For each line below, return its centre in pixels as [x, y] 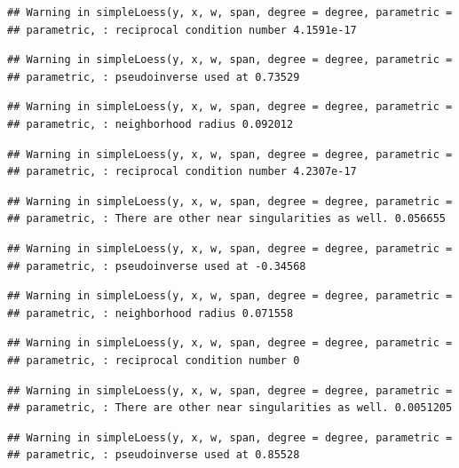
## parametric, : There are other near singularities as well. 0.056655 [226, 219]
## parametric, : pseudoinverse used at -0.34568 [157, 266]
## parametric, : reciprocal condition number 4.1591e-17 [182, 30]
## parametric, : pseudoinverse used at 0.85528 [154, 455]
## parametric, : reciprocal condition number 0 [154, 360]
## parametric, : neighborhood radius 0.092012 [150, 124]
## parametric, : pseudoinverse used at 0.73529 [154, 77]
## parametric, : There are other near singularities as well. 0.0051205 [230, 408]
